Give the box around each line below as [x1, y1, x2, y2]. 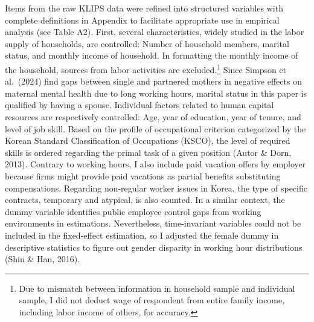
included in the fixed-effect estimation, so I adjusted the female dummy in [5, 228, 279, 241]
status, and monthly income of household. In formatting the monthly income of [5, 49, 298, 62]
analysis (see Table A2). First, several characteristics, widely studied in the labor [5, 25, 304, 38]
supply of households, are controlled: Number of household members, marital [5, 37, 289, 50]
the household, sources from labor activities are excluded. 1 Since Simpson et [5, 61, 287, 76]
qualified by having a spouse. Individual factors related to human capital [5, 98, 274, 111]
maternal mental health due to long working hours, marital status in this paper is [5, 86, 307, 99]
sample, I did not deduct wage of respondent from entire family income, [19, 294, 285, 306]
